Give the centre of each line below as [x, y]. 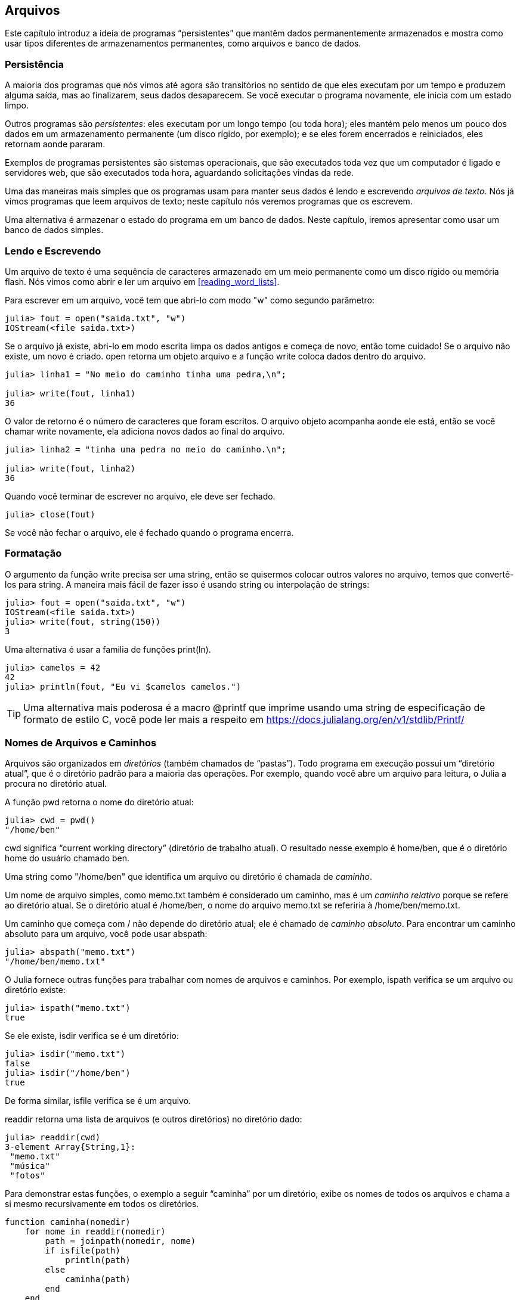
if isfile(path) [83, 1251]
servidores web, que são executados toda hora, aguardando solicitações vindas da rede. [179, 173]
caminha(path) [98, 1279]
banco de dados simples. [54, 230]
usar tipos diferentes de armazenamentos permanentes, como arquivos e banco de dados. [183, 44]
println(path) [98, 1260]
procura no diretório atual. [56, 784]
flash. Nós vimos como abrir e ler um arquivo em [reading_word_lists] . [142, 281]
